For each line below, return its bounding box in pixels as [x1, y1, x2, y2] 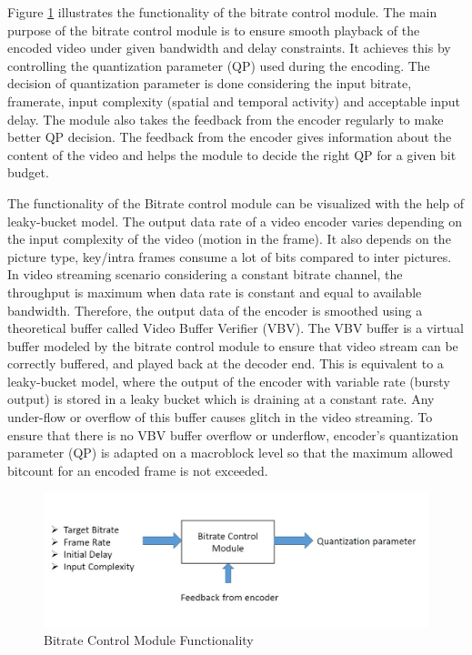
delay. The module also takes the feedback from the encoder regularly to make [7, 109, 444, 128]
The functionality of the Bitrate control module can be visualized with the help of [7, 193, 465, 212]
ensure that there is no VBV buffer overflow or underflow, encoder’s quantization [7, 425, 459, 444]
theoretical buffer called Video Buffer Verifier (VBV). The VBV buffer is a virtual [7, 318, 464, 338]
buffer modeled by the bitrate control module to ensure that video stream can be [7, 336, 458, 355]
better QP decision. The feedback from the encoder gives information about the [7, 127, 452, 146]
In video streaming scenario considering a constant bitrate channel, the [7, 265, 403, 284]
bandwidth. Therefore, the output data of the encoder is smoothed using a [7, 300, 423, 319]
